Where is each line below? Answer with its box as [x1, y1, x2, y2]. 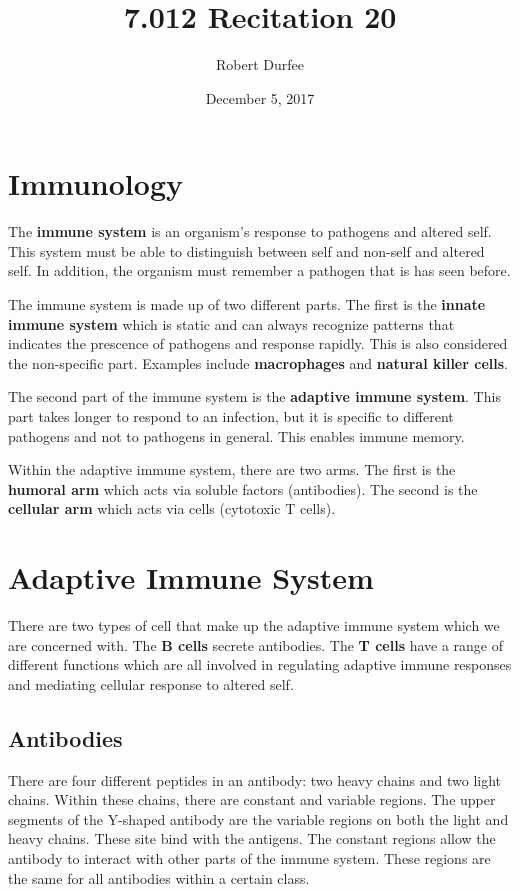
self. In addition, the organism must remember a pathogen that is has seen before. [8, 260, 511, 281]
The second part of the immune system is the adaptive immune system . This [8, 386, 501, 407]
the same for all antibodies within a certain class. [8, 867, 310, 888]
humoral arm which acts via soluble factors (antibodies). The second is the [8, 478, 478, 499]
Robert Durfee [216, 54, 304, 75]
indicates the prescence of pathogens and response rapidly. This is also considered [8, 333, 508, 354]
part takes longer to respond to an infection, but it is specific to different [8, 406, 454, 426]
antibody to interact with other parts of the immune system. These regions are [8, 848, 491, 869]
